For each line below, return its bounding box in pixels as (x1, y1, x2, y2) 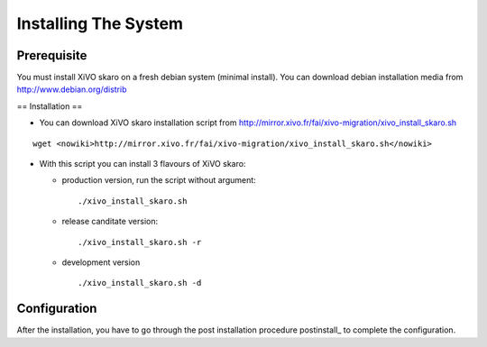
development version (61, 257, 141, 268)
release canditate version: (61, 216, 159, 227)
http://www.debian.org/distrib (16, 84, 127, 95)
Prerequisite (16, 48, 87, 63)
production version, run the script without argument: (61, 175, 256, 186)
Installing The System (16, 14, 184, 33)
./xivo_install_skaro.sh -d (78, 278, 202, 288)
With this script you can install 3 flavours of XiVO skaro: (39, 159, 246, 169)
